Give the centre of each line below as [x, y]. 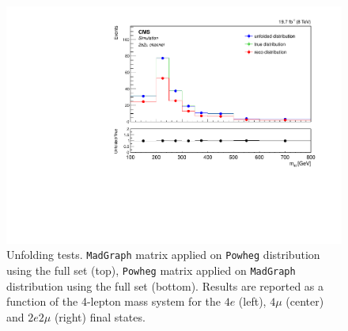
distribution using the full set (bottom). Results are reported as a [165, 285]
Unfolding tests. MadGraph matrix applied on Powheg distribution [163, 255]
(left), [252, 301]
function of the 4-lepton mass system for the [113, 301]
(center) [305, 301]
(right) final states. [100, 316]
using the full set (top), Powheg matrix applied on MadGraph [151, 270]
